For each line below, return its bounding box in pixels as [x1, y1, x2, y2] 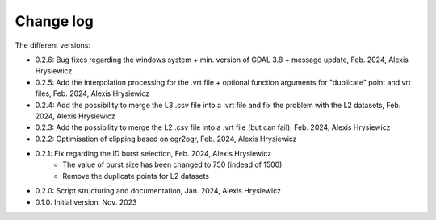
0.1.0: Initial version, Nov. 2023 [35, 197, 137, 207]
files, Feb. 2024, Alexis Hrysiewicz [35, 89, 150, 98]
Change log [15, 12, 94, 30]
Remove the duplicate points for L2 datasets [62, 171, 210, 181]
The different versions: [15, 40, 90, 50]
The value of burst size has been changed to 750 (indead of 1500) [62, 160, 283, 169]
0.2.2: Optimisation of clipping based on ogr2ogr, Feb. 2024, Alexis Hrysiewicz [35, 134, 298, 143]
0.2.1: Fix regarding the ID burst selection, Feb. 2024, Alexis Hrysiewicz [35, 149, 272, 159]
